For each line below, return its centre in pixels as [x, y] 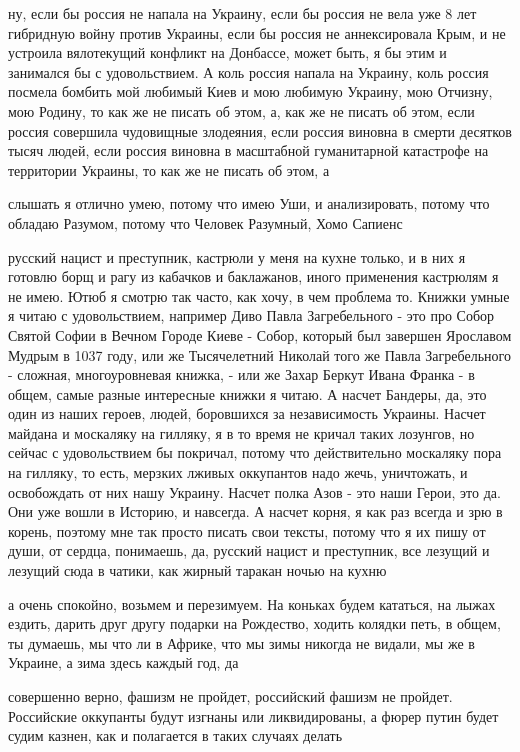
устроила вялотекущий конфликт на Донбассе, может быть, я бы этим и [227, 52]
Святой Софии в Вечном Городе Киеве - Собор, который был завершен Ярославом [260, 334]
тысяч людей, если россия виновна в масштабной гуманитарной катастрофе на [248, 150]
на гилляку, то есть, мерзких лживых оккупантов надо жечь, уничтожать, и [238, 472]
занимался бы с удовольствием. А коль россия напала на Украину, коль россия [248, 71]
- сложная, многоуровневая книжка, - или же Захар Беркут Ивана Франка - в [241, 374]
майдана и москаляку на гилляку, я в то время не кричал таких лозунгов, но [241, 432]
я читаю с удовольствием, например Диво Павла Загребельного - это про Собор [251, 315]
